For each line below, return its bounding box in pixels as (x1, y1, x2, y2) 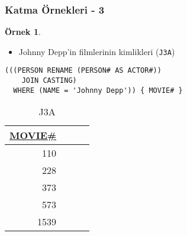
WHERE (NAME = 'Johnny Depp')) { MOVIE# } (13, 86, 183, 95)
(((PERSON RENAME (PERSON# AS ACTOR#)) (5, 66, 162, 75)
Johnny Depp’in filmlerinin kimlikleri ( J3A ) (18, 45, 175, 57)
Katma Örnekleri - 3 (5, 2, 105, 17)
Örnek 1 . (5, 25, 41, 38)
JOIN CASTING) (21, 76, 77, 85)
